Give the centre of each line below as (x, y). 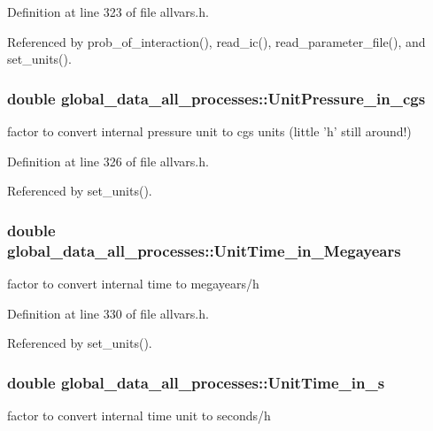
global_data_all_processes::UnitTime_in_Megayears (204, 250)
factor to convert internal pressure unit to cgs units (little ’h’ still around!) (209, 131)
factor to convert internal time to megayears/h (133, 283)
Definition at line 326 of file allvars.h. (108, 161)
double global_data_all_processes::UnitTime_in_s (196, 382)
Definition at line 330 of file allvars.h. (108, 313)
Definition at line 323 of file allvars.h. (108, 12)
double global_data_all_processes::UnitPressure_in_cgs (216, 98)
